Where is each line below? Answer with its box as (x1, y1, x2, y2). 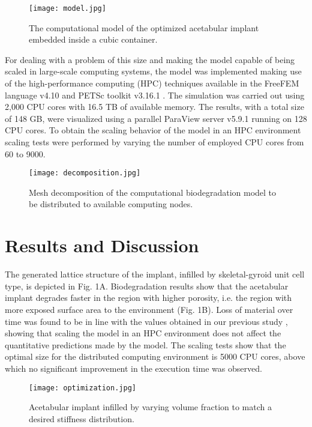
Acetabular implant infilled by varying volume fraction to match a (29, 401, 272, 413)
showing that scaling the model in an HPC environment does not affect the (5, 327, 281, 339)
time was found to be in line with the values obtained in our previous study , (5, 315, 288, 327)
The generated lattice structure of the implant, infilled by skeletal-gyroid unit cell (5, 268, 305, 280)
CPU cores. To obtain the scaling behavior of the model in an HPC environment (5, 124, 301, 136)
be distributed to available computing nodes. (29, 198, 193, 210)
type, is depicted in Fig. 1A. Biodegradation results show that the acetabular (5, 279, 289, 292)
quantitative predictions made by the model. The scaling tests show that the (5, 338, 286, 351)
